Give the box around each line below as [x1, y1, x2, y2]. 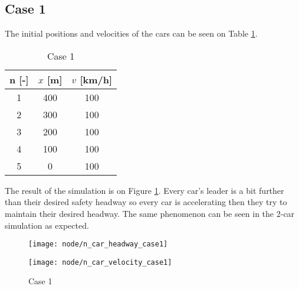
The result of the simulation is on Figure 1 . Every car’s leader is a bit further [5, 184, 284, 196]
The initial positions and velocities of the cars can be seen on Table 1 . [5, 27, 258, 40]
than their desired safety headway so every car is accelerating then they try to [5, 196, 287, 208]
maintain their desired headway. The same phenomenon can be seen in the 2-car [5, 207, 295, 219]
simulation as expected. [5, 219, 89, 231]
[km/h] [80, 72, 113, 86]
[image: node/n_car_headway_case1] [28, 240, 168, 249]
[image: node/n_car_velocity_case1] [28, 258, 172, 267]
